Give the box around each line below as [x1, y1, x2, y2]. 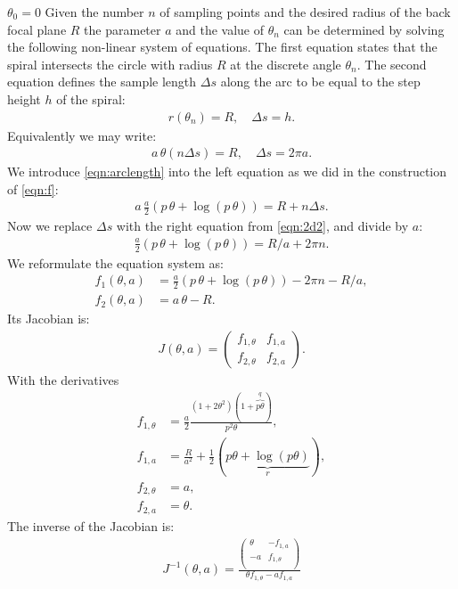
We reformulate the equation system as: [7, 253, 224, 272]
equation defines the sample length [7, 72, 197, 91]
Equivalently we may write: [7, 126, 157, 144]
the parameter [84, 20, 161, 38]
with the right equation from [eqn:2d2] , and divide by [116, 217, 409, 235]
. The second [356, 54, 427, 73]
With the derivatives [7, 370, 119, 389]
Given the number [45, 3, 144, 20]
